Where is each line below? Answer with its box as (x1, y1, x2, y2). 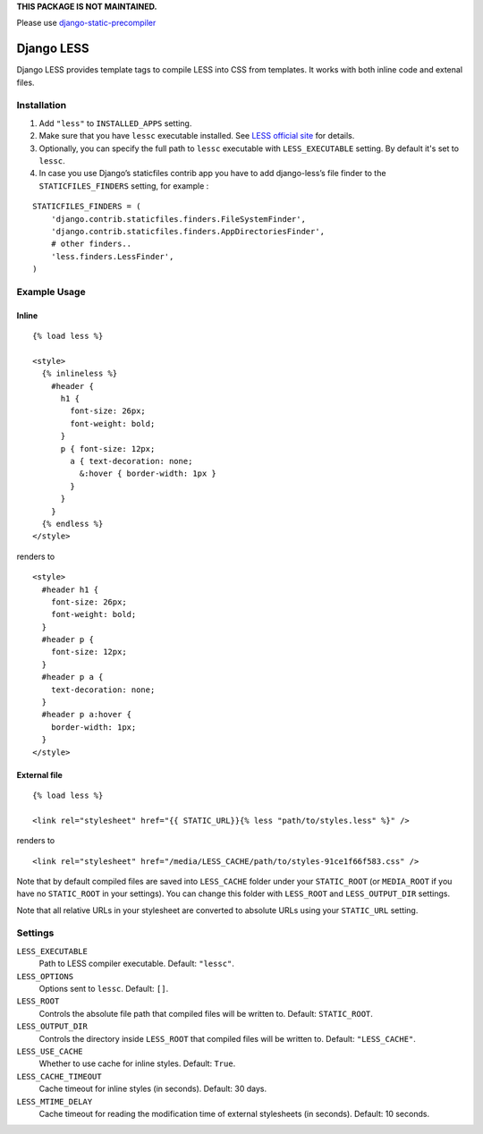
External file (16, 769, 63, 780)
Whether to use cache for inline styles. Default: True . (38, 1058, 236, 1069)
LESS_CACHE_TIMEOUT (16, 1071, 102, 1081)
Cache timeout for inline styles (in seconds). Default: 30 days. (38, 1083, 267, 1095)
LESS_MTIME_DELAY (16, 1096, 93, 1106)
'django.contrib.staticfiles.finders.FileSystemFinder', (50, 214, 306, 224)
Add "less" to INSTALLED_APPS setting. (38, 117, 192, 129)
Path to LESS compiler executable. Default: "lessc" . (38, 958, 234, 969)
